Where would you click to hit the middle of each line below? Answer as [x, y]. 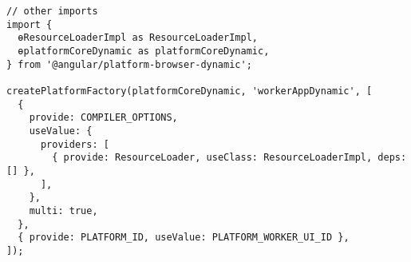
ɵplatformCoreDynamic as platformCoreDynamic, [144, 51]
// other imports [52, 11]
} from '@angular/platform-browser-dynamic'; [129, 64]
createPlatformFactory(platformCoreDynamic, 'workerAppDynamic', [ [190, 91]
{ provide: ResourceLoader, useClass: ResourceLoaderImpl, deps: [229, 158]
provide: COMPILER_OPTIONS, [103, 118]
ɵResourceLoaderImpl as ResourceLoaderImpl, [138, 38]
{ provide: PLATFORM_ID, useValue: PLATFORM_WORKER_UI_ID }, [184, 238]
